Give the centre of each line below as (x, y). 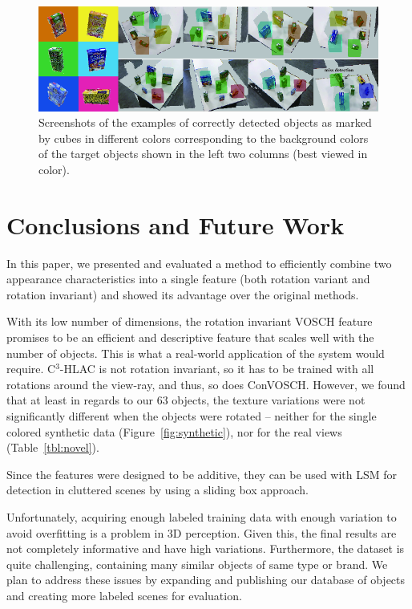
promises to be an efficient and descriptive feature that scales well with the (190, 337)
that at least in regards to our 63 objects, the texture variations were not (186, 400)
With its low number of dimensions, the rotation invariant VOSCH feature (190, 321)
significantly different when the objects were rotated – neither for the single (192, 415)
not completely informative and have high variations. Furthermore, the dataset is (206, 548)
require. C (31, 369)
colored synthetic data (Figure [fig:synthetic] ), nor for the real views (174, 431)
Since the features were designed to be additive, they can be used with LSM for (202, 474)
